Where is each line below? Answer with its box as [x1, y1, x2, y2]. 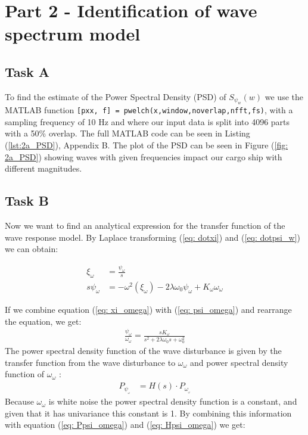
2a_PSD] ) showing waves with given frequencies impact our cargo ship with [5, 150, 282, 163]
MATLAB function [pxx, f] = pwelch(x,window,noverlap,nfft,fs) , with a [5, 104, 293, 116]
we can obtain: [5, 243, 58, 255]
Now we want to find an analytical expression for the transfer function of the [5, 219, 285, 231]
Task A [5, 62, 50, 80]
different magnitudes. [5, 162, 82, 175]
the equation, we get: [5, 315, 82, 327]
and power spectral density [190, 356, 288, 368]
